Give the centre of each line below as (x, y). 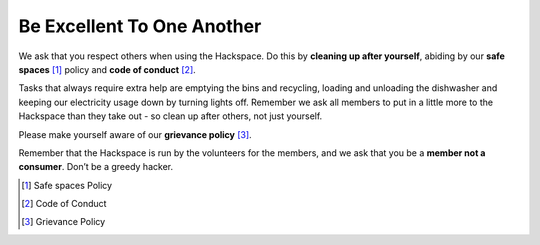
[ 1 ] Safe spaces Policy (67, 185)
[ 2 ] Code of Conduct (64, 204)
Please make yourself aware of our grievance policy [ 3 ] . (135, 134)
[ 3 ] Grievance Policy (63, 222)
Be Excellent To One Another (140, 26)
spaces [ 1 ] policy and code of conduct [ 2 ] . (107, 69)
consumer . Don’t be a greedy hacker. (96, 167)
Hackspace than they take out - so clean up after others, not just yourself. (170, 116)
